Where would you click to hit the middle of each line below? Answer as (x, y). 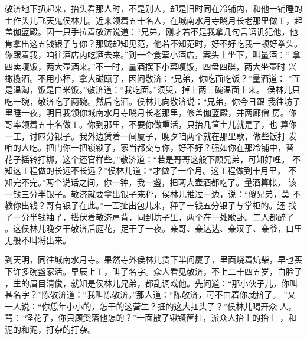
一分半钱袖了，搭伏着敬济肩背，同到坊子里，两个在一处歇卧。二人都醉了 (153, 216)
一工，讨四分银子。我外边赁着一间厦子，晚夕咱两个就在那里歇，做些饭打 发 (151, 136)
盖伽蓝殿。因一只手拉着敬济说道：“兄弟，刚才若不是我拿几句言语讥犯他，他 (151, 32)
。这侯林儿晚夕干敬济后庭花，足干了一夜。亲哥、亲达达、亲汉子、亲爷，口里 (153, 228)
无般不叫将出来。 (38, 239)
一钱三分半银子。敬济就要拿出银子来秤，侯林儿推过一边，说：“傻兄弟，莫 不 (153, 193)
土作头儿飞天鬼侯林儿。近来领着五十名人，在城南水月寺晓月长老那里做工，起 (153, 20)
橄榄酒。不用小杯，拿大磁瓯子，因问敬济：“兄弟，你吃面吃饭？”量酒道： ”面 (153, 78)
